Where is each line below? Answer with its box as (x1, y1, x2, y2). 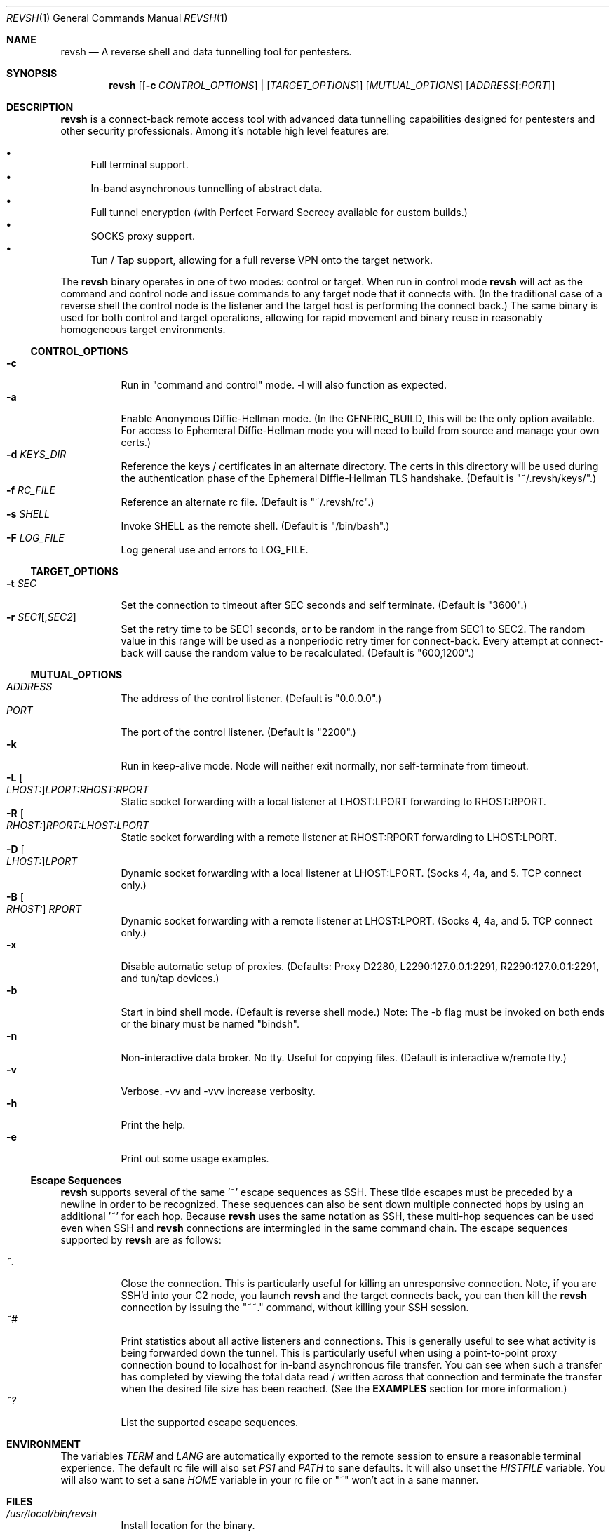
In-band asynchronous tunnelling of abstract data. (90, 182, 323, 194)
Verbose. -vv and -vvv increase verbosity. (121, 1085, 316, 1097)
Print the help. (121, 1119, 186, 1131)
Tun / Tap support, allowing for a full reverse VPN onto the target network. (90, 254, 433, 266)
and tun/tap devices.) (121, 972, 219, 984)
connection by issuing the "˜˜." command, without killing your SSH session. (121, 1301, 469, 1313)
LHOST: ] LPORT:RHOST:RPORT (6, 784, 149, 795)
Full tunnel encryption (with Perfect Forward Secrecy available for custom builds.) (90, 206, 468, 218)
